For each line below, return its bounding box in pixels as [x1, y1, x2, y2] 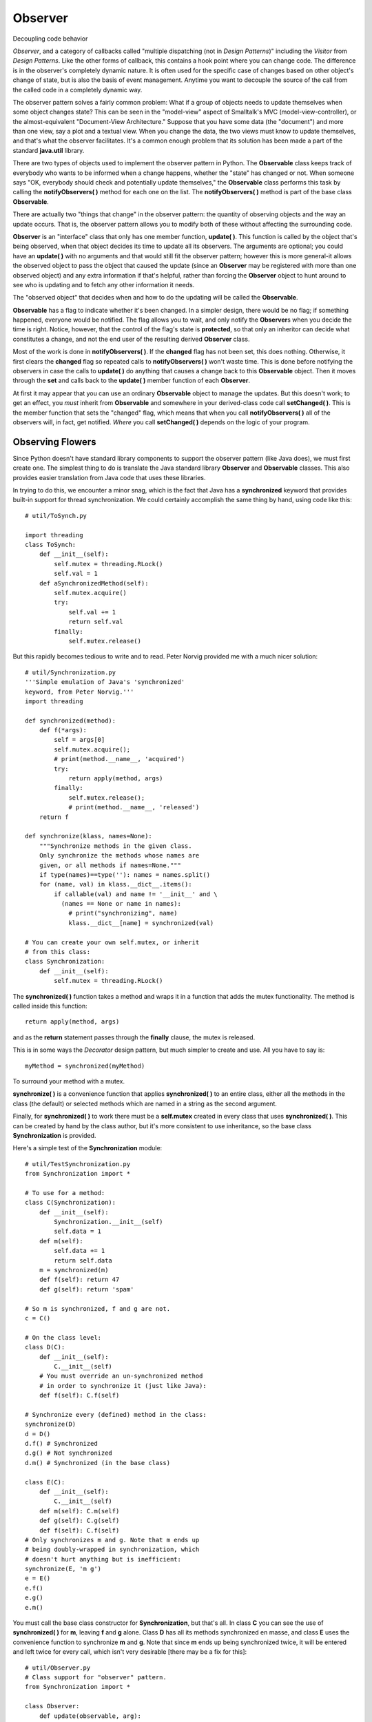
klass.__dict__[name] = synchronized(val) [68, 919, 214, 926]
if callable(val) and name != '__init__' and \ [54, 890, 218, 898]
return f [39, 813, 69, 821]
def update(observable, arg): [39, 1712, 141, 1720]
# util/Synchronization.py [25, 668, 116, 676]
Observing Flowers [12, 436, 96, 448]
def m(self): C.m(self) [39, 1507, 120, 1515]
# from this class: [25, 948, 91, 956]
